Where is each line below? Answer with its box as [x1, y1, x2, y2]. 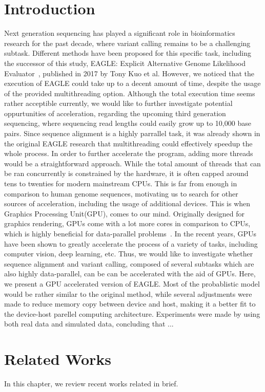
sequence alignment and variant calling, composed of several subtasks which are [4, 258, 254, 269]
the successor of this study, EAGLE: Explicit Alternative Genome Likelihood [4, 57, 246, 68]
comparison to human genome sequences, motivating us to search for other [4, 188, 238, 199]
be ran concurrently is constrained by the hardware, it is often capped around [4, 168, 249, 179]
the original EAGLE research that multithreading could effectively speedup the [4, 138, 253, 148]
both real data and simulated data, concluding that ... [4, 318, 174, 329]
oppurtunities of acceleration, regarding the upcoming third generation [4, 107, 226, 118]
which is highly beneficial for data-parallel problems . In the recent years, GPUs [4, 228, 256, 238]
